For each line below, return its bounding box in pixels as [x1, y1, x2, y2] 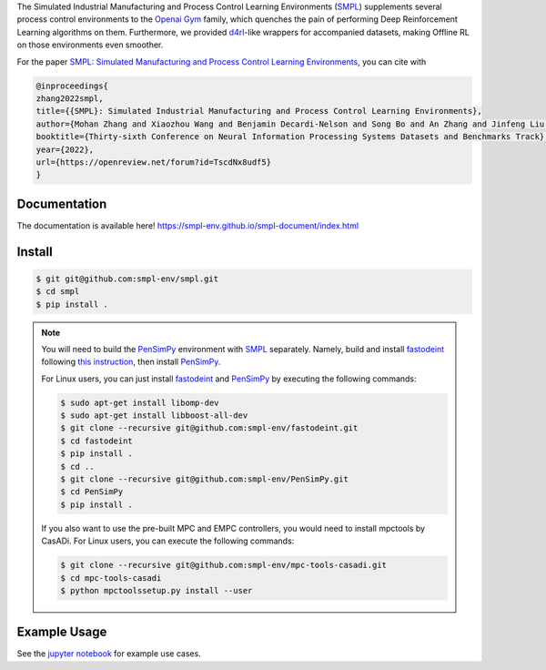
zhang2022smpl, [35, 93, 104, 104]
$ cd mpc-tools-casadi [60, 573, 162, 583]
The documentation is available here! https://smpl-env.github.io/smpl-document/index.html [16, 219, 359, 231]
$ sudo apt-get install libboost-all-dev [60, 411, 248, 421]
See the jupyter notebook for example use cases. [16, 648, 202, 659]
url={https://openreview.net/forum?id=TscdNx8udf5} [35, 157, 272, 167]
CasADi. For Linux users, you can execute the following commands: [41, 535, 295, 546]
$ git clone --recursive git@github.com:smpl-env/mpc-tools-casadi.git [60, 560, 387, 571]
